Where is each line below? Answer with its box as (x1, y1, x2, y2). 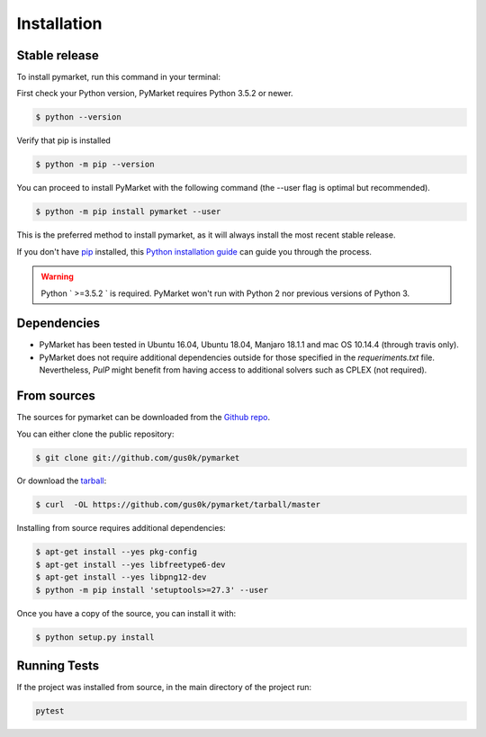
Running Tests (16, 658, 99, 673)
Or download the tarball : (16, 475, 107, 486)
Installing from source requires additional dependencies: (16, 523, 226, 534)
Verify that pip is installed (16, 135, 112, 146)
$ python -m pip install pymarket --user (35, 207, 221, 217)
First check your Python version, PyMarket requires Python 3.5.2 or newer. (16, 88, 293, 99)
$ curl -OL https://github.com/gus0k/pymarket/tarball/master (35, 499, 321, 510)
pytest (35, 706, 65, 716)
